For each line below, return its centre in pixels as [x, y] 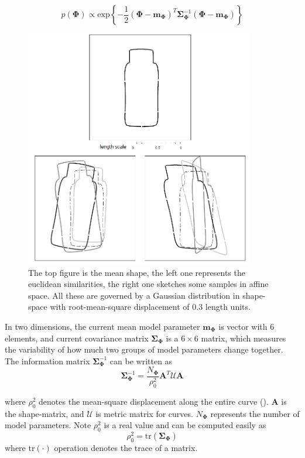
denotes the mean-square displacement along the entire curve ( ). [154, 401]
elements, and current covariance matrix [77, 338]
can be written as [141, 360]
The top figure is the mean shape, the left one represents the [137, 272]
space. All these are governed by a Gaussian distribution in [134, 295]
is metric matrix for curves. [144, 413]
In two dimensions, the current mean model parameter [102, 326]
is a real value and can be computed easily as [185, 425]
